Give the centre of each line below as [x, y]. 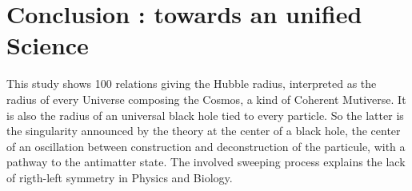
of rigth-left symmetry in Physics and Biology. [120, 177]
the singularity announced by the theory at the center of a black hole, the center [204, 131]
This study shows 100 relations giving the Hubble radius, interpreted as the [192, 84]
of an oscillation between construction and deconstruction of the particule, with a [206, 146]
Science [48, 45]
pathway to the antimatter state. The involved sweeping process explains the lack [206, 162]
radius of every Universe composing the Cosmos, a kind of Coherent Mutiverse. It [206, 99]
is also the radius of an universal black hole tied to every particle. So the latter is [205, 115]
